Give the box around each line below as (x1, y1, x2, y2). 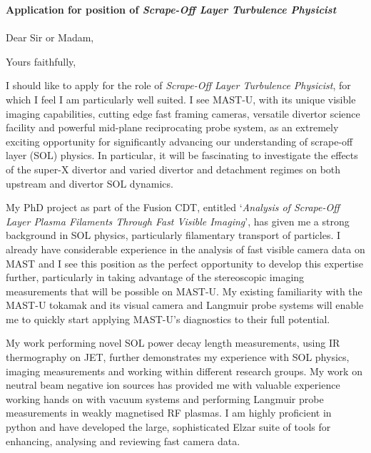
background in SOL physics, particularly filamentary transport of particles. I (6, 228, 341, 243)
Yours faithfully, (6, 54, 76, 68)
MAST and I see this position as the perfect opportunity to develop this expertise (6, 255, 364, 270)
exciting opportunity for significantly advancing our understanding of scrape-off (6, 133, 353, 148)
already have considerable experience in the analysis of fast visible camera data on (6, 241, 365, 256)
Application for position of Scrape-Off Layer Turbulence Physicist (6, 2, 337, 16)
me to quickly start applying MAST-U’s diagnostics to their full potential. (6, 311, 330, 326)
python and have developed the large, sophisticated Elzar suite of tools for (6, 419, 331, 434)
